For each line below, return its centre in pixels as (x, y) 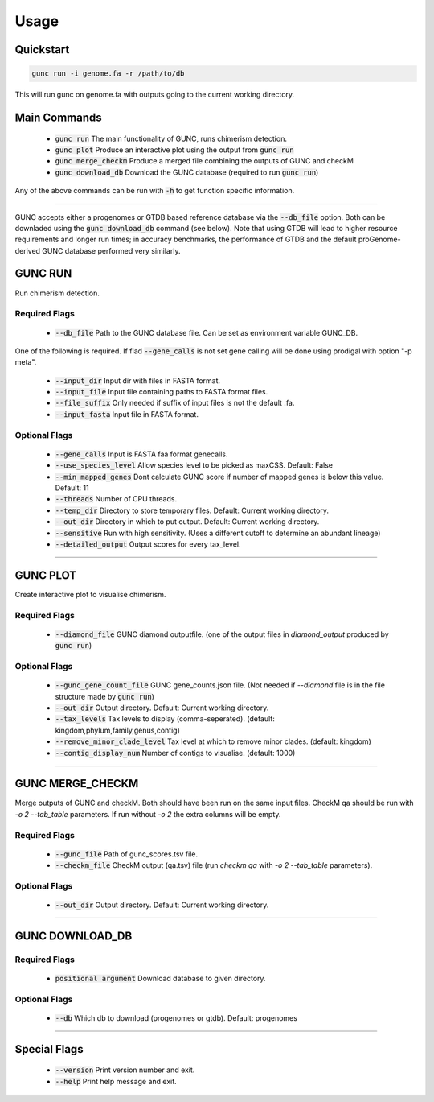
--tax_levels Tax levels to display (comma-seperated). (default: (165, 719)
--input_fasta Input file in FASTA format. (127, 414)
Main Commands (58, 117)
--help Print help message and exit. (116, 1081)
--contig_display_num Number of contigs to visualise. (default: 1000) (175, 753)
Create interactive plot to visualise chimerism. (90, 594)
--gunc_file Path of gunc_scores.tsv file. (127, 854)
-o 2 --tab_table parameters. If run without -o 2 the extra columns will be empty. (148, 814)
